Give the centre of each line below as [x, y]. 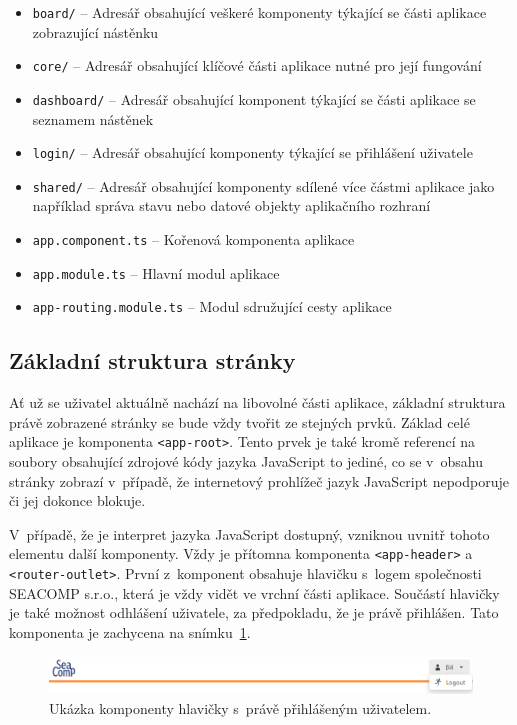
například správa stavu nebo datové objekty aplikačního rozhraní [231, 205]
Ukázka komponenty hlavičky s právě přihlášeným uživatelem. [240, 707]
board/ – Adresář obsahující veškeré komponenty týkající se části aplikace [259, 12]
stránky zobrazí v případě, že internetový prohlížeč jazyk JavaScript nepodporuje [259, 480]
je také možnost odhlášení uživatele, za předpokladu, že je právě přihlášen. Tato [254, 612]
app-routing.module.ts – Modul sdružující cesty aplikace [212, 306]
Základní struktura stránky [152, 360]
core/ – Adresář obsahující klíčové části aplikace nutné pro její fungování [257, 65]
